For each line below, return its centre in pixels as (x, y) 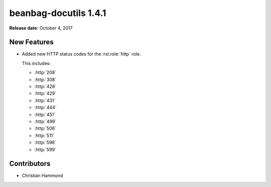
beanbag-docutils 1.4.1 (58, 13)
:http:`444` (46, 107)
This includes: (36, 63)
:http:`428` (45, 86)
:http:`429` (45, 93)
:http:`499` (45, 121)
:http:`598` (45, 142)
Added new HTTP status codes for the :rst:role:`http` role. (81, 54)
